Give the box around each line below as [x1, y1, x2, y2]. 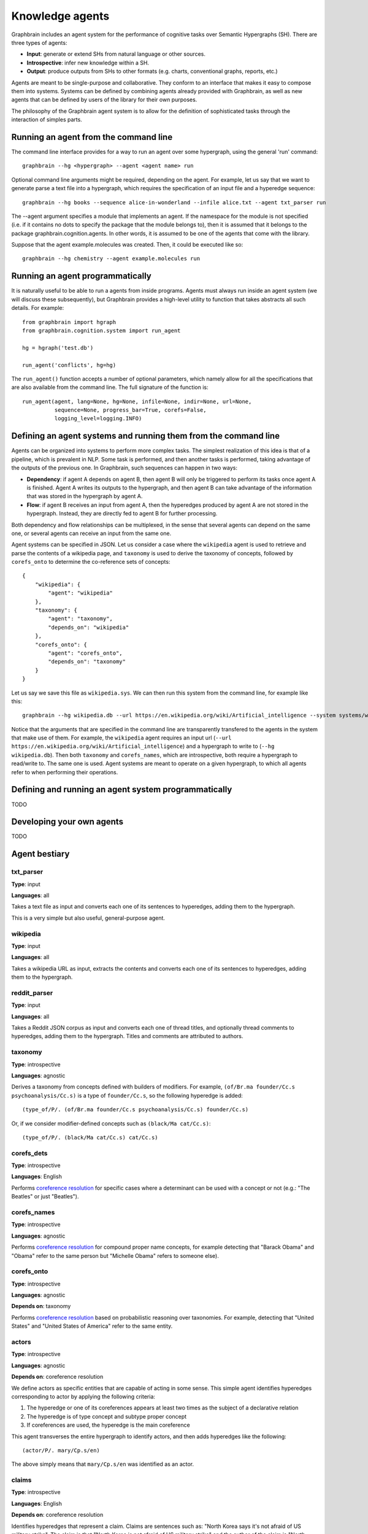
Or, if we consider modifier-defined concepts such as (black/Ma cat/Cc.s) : [11, 1120, 211, 1127]
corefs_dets [11, 1149, 48, 1157]
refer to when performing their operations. [11, 768, 118, 776]
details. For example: [11, 304, 64, 312]
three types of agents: [11, 39, 67, 46]
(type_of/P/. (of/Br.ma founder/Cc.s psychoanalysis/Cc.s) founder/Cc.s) [22, 1106, 249, 1113]
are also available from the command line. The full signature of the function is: [11, 383, 209, 391]
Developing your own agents [11, 817, 124, 827]
